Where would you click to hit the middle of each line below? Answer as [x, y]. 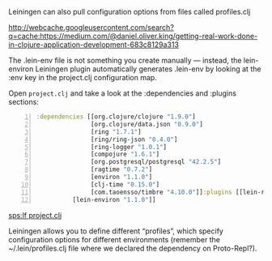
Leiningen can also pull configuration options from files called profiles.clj [130, 12]
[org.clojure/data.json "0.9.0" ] [147, 124]
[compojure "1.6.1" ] [125, 154]
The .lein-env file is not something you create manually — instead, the [125, 60]
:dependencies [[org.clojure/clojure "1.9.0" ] [116, 117]
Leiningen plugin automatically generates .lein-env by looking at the [148, 69]
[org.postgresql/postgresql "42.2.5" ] [156, 162]
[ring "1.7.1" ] [116, 132]
